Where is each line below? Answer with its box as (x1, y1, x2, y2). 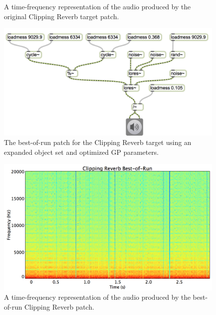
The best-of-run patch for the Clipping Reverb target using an (4, 137, 191, 147)
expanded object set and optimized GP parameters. (4, 147, 159, 157)
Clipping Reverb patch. (24, 301, 94, 312)
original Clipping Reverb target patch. (4, 11, 119, 21)
